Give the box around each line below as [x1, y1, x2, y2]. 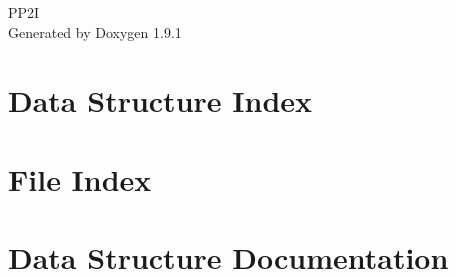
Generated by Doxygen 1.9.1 [8, 21, 182, 42]
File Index [8, 158, 152, 199]
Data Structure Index [8, 80, 313, 121]
